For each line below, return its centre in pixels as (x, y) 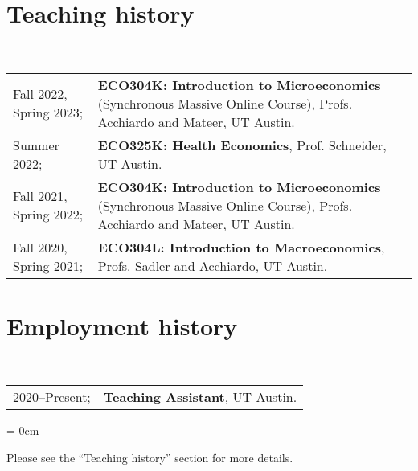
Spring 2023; (48, 113)
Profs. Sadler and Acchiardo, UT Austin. (213, 265)
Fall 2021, (40, 196)
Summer (36, 145)
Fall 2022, (40, 94)
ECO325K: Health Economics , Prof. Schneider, (242, 145)
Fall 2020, (40, 247)
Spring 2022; (48, 215)
